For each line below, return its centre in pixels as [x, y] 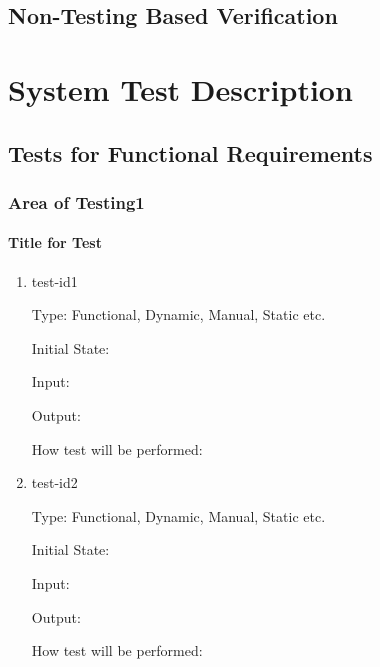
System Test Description [180, 88]
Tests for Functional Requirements [190, 152]
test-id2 [54, 482]
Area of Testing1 [76, 201]
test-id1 [54, 280]
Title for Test [55, 242]
